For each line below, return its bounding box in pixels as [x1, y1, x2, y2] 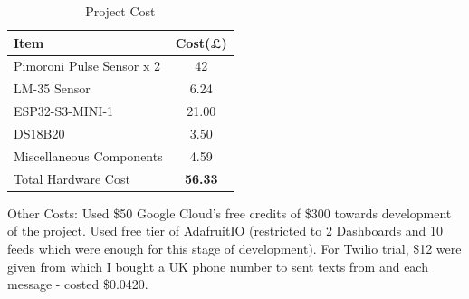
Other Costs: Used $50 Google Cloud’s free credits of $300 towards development [7, 203, 452, 222]
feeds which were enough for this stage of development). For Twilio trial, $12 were [7, 238, 462, 257]
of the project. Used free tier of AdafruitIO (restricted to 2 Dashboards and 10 [7, 221, 444, 240]
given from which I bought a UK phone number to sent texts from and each [7, 256, 428, 275]
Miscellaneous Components [14, 146, 163, 165]
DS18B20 [14, 123, 65, 142]
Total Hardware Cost [14, 169, 130, 188]
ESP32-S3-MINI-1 [14, 101, 114, 121]
